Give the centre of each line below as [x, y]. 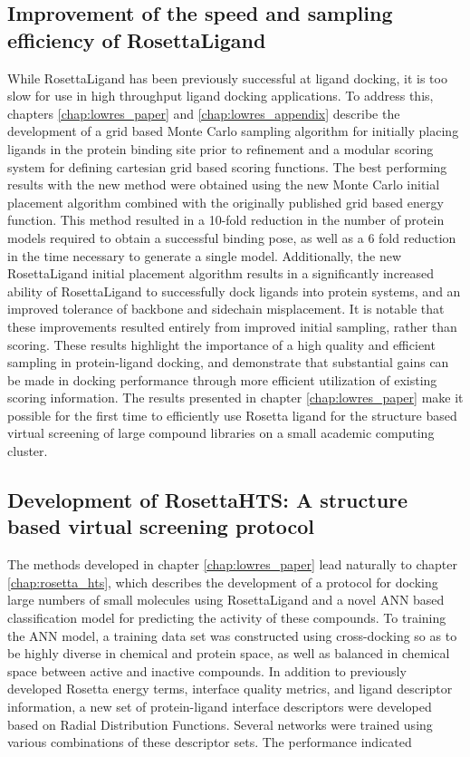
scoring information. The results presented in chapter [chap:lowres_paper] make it [235, 398]
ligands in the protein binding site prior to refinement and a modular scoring [221, 148]
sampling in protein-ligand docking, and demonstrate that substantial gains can [228, 362]
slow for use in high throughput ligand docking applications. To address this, [221, 96]
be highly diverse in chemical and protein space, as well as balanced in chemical [229, 653]
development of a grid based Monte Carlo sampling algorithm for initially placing [233, 131]
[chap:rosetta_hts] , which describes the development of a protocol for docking [223, 582]
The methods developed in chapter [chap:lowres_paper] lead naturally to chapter [233, 564]
